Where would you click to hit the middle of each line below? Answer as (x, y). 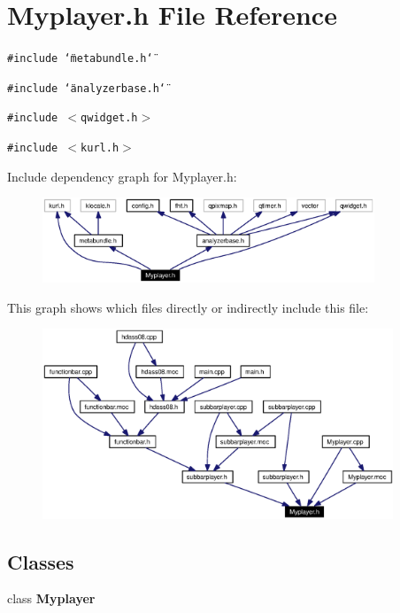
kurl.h (100, 148)
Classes (41, 561)
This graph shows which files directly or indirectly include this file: (188, 307)
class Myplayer (51, 598)
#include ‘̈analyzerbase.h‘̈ (86, 88)
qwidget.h (109, 118)
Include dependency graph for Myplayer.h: (122, 176)
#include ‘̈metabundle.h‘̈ (80, 59)
